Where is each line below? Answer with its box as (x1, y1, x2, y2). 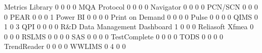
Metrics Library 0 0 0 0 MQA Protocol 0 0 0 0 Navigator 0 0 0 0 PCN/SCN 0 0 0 (4, 2, 258, 12)
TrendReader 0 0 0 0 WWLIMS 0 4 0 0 (4, 41, 126, 51)
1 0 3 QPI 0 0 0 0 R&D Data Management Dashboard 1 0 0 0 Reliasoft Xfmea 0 (4, 21, 254, 32)
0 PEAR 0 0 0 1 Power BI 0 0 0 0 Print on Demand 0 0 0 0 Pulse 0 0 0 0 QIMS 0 (4, 11, 258, 22)
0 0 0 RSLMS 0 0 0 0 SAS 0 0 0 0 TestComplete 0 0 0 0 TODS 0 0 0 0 (4, 31, 224, 41)
